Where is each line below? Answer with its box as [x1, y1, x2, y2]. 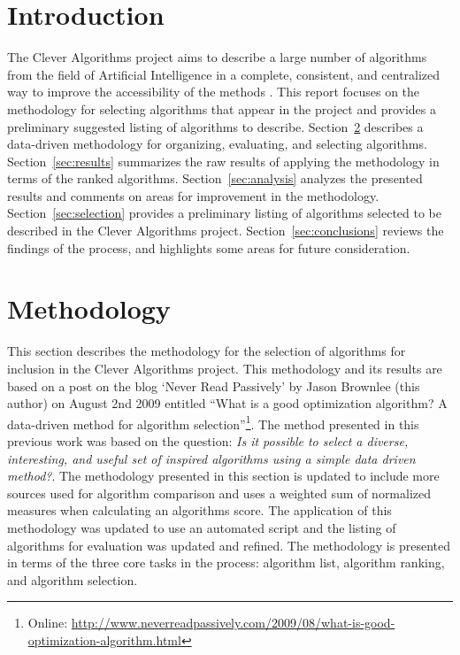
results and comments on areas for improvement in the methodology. [7, 186, 379, 204]
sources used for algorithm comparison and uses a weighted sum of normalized [7, 483, 432, 502]
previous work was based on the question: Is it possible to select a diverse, [7, 432, 409, 450]
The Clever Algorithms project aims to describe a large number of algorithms [7, 48, 427, 66]
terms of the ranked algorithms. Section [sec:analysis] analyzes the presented [7, 169, 423, 188]
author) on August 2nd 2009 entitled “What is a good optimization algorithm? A [7, 394, 448, 412]
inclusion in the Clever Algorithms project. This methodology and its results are [7, 358, 442, 377]
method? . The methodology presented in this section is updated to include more [7, 466, 440, 485]
